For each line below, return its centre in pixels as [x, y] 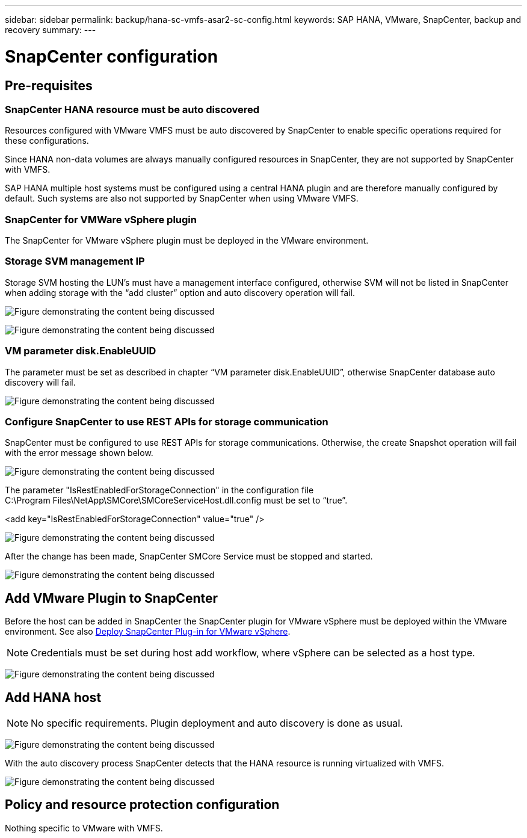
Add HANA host [53, 697]
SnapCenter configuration [112, 56]
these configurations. [47, 141]
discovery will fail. [40, 382]
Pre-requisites [49, 85]
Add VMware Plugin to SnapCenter [112, 598]
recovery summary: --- [51, 30]
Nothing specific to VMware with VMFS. [84, 828]
